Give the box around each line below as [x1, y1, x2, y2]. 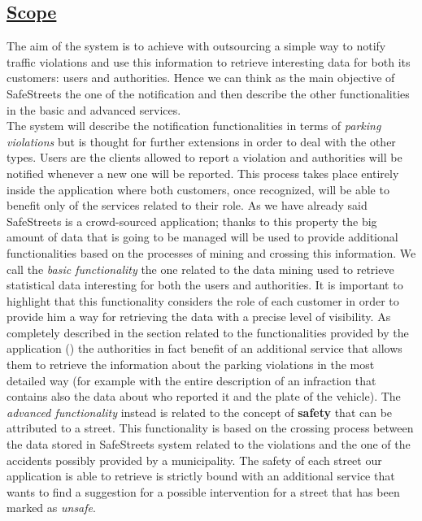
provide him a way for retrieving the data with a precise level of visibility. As [7, 308, 391, 325]
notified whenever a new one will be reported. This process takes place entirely [7, 164, 399, 181]
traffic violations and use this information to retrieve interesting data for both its [7, 53, 411, 70]
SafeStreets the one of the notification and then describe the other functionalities [7, 85, 410, 102]
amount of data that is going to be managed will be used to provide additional [7, 228, 398, 245]
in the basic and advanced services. [7, 101, 181, 118]
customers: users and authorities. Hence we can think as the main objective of [7, 69, 395, 86]
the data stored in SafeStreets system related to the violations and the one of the [7, 436, 411, 453]
